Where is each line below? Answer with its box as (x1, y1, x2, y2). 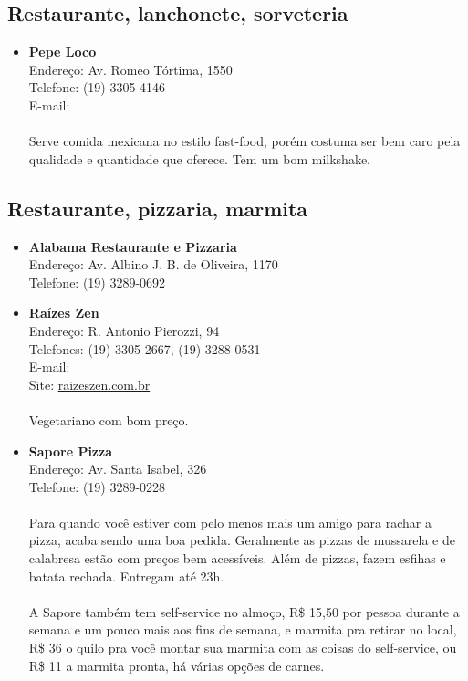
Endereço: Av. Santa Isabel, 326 (28, 459, 207, 478)
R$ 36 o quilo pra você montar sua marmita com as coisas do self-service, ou (28, 638, 457, 657)
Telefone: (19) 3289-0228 (28, 477, 166, 496)
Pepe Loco (28, 42, 97, 61)
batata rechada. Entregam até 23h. (28, 566, 224, 585)
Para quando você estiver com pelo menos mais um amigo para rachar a (28, 512, 432, 531)
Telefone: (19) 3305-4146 (28, 78, 166, 97)
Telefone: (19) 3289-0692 (28, 272, 166, 291)
